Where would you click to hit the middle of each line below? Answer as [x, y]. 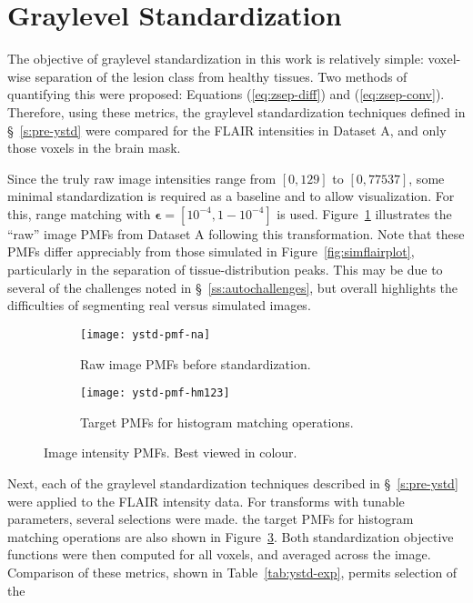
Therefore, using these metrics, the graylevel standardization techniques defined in [236, 111]
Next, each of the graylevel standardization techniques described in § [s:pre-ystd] [233, 482]
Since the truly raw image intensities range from [142, 178]
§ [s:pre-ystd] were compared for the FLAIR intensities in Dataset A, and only [227, 130]
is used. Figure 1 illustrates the [364, 213]
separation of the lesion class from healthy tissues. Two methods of [221, 76]
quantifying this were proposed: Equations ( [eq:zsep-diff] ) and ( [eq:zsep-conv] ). [226, 94]
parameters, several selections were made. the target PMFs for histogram [211, 519]
